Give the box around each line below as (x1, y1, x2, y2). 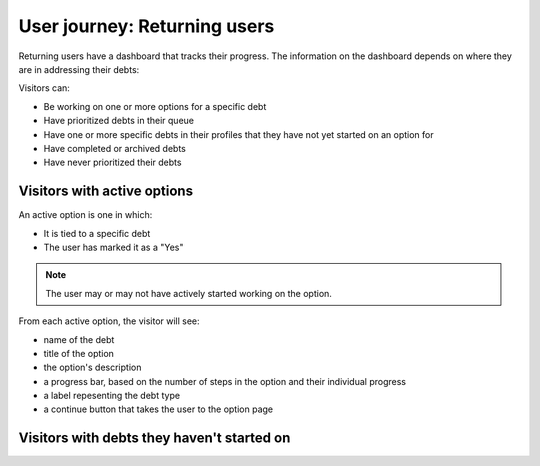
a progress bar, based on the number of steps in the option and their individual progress (43, 375, 407, 387)
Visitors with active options (18, 183, 194, 200)
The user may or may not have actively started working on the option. (45, 287, 332, 299)
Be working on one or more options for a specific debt (43, 100, 267, 112)
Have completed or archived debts (43, 142, 187, 154)
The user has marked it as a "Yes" (43, 241, 184, 253)
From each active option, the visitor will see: (18, 315, 200, 327)
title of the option (43, 347, 115, 359)
